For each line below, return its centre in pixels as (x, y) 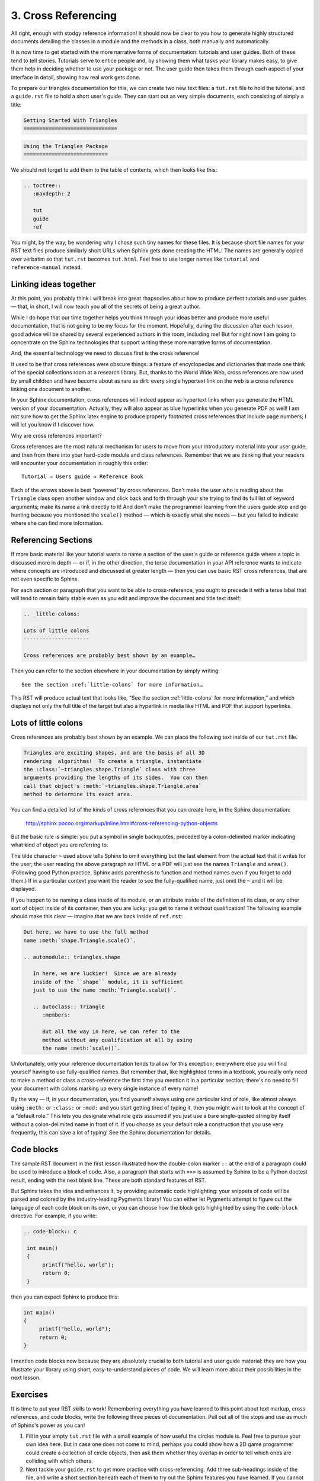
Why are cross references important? (56, 435)
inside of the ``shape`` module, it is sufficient (108, 982)
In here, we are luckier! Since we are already (105, 974)
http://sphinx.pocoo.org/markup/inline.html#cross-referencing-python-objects (122, 823)
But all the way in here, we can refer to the (111, 1032)
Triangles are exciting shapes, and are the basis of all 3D (114, 753)
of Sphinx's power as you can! (48, 1425)
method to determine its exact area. (78, 794)
